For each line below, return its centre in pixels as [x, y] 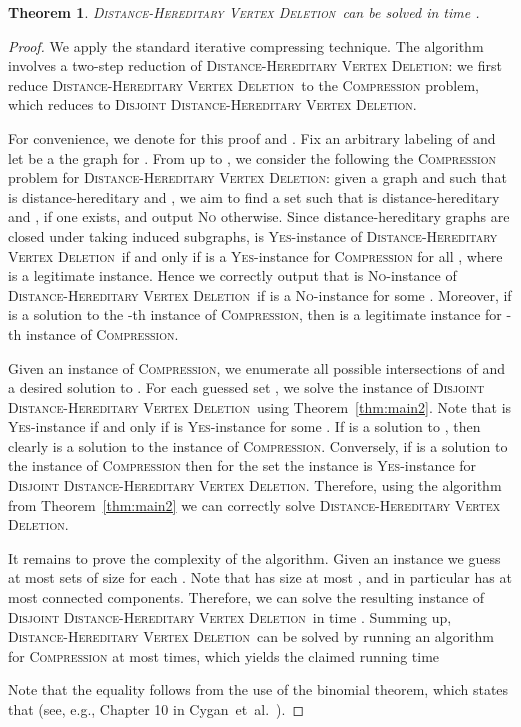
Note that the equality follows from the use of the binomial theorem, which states [258, 689]
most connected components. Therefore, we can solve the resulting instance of [246, 597]
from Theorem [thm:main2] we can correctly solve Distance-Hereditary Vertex [254, 504]
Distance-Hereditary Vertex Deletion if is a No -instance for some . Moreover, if [260, 294]
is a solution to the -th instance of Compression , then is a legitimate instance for [255, 314]
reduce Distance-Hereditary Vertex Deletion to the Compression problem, [244, 84]
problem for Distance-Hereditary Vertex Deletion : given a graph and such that [257, 177]
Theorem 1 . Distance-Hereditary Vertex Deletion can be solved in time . [244, 12]
